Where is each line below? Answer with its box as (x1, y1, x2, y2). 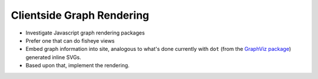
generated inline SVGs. (25, 53, 82, 61)
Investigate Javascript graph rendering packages (25, 29, 145, 36)
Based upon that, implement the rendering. (25, 62, 130, 69)
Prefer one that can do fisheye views (25, 37, 115, 44)
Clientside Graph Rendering (11, 9, 150, 22)
